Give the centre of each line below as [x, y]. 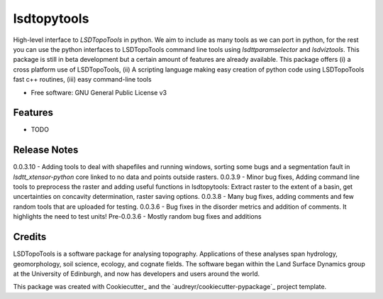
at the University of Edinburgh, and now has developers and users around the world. [137, 273]
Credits [30, 237]
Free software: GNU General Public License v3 [99, 92]
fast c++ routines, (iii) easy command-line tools [82, 80]
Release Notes [46, 150]
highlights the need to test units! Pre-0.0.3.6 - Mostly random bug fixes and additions [137, 217]
